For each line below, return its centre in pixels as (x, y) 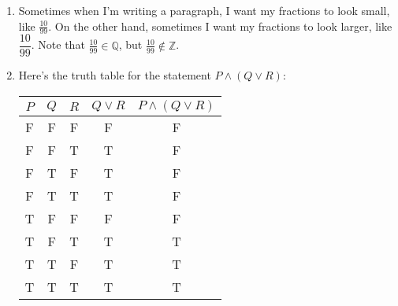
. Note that (58, 44)
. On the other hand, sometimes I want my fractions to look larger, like (220, 26)
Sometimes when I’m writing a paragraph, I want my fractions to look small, (204, 10)
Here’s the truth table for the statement (115, 75)
